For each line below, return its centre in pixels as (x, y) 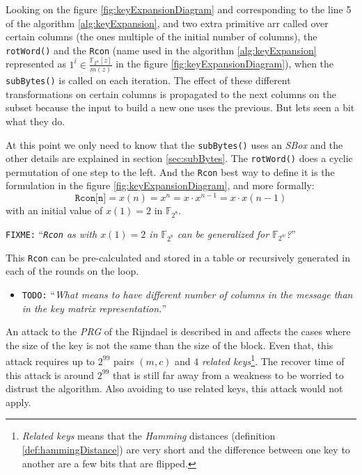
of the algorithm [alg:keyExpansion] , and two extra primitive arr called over (167, 23)
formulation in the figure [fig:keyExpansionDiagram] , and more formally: (160, 185)
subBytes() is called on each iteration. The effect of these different (148, 80)
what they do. (36, 121)
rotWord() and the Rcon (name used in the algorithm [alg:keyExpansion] (161, 50)
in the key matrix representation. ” (94, 308)
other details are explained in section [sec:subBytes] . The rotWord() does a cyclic (179, 158)
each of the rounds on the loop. (72, 271)
